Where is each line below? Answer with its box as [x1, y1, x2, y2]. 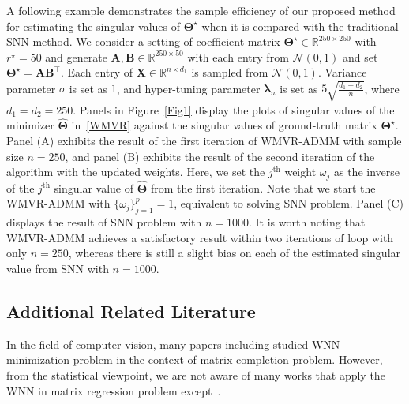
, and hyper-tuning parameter [116, 80, 261, 96]
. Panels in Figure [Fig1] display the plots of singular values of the [73, 101, 395, 118]
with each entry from [187, 48, 289, 65]
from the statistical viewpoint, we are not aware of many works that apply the [6, 366, 385, 383]
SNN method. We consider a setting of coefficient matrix [6, 33, 280, 50]
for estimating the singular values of [6, 17, 181, 34]
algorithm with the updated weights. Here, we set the [6, 163, 265, 180]
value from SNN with [6, 260, 109, 276]
